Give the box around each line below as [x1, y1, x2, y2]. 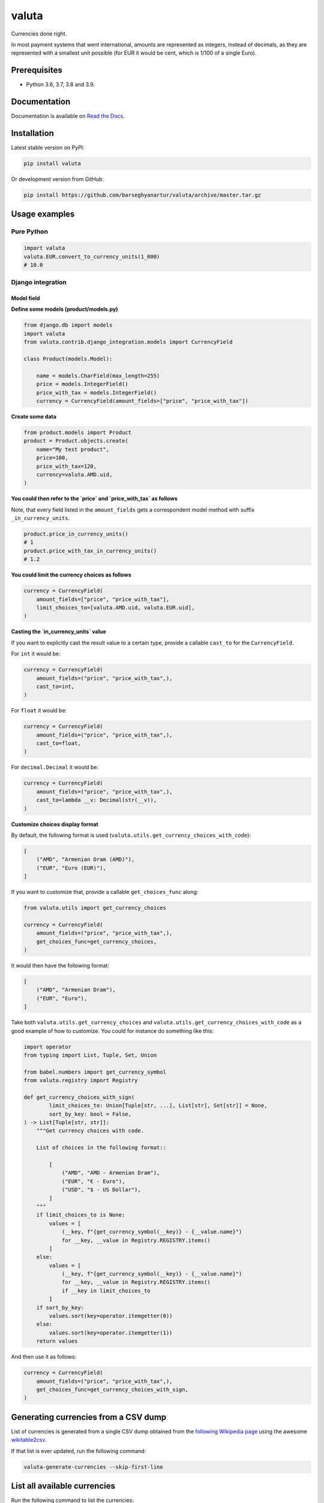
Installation [11, 128, 54, 138]
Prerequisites [11, 65, 62, 75]
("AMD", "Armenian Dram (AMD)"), [36, 856, 135, 863]
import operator [23, 1043, 72, 1050]
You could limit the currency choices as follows [11, 571, 131, 578]
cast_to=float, [36, 740, 81, 747]
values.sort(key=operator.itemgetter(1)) [49, 1329, 173, 1336]
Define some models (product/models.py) [11, 305, 118, 313]
